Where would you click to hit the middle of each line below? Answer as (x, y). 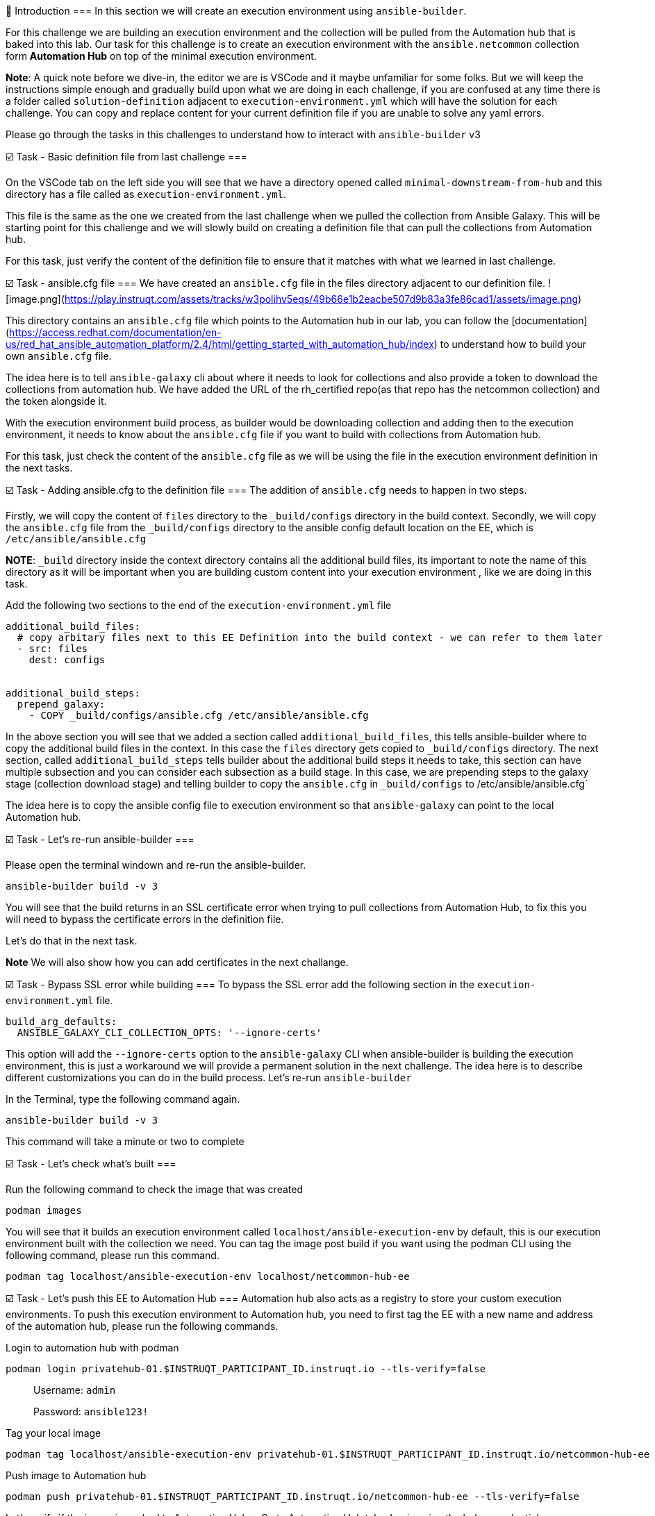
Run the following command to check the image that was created (154, 1189)
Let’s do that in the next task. (72, 941)
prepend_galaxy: (61, 704)
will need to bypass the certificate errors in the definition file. (145, 919)
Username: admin (75, 1390)
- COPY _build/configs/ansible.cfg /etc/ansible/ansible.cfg (199, 715)
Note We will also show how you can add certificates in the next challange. (177, 962)
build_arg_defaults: (61, 1022)
